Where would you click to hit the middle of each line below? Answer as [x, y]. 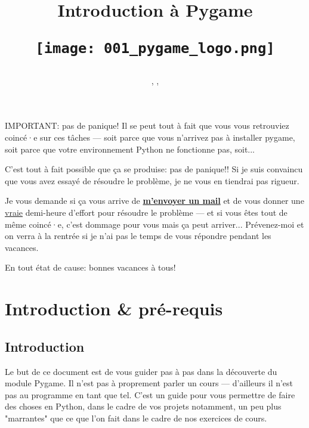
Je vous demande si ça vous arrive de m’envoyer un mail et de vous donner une [154, 201]
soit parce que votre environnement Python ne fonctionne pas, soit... [130, 149]
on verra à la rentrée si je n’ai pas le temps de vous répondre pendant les [138, 236]
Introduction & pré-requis [114, 308]
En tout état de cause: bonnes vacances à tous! [90, 267]
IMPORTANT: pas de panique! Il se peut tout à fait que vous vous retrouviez [147, 125]
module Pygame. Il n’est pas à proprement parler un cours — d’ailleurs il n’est [149, 383]
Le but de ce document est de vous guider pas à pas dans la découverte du [141, 371]
